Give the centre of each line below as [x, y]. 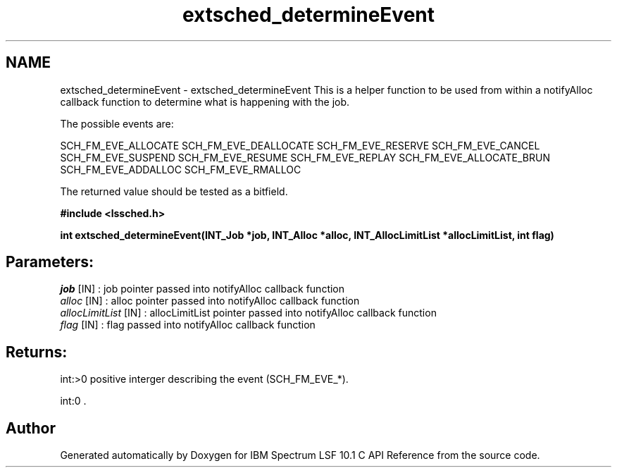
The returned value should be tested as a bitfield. [174, 191]
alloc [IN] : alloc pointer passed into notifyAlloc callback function [210, 301]
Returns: [37, 352]
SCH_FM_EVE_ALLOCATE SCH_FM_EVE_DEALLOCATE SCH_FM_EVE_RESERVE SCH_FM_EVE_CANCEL [300, 145]
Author [31, 428]
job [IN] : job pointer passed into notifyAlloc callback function [202, 289]
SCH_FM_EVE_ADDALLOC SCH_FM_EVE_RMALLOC [181, 169]
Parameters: [50, 262]
